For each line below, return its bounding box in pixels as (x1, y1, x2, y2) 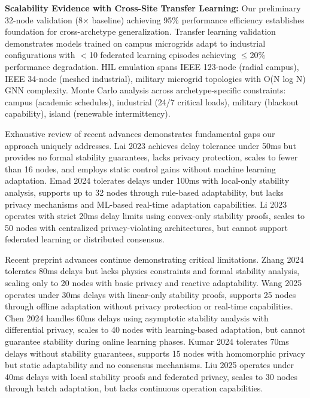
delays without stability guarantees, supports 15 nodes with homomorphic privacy (5, 347, 305, 359)
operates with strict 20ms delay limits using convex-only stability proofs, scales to (5, 209, 305, 222)
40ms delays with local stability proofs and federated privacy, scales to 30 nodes (5, 370, 298, 382)
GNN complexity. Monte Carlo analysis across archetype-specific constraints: (5, 84, 286, 96)
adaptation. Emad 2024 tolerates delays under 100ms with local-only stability (5, 174, 290, 187)
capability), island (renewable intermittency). (5, 107, 171, 120)
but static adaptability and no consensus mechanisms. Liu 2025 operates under (5, 358, 294, 371)
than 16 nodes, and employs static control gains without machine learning (5, 162, 276, 175)
